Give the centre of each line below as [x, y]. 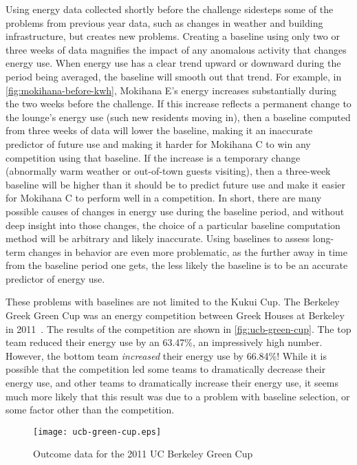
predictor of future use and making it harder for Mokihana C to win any [158, 143]
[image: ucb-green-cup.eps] [97, 432]
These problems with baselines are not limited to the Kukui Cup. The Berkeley [173, 302]
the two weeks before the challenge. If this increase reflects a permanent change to [178, 104]
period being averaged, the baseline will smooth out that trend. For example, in [174, 76]
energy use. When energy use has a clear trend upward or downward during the [173, 63]
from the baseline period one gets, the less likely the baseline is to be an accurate [177, 265]
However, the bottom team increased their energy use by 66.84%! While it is [166, 355]
